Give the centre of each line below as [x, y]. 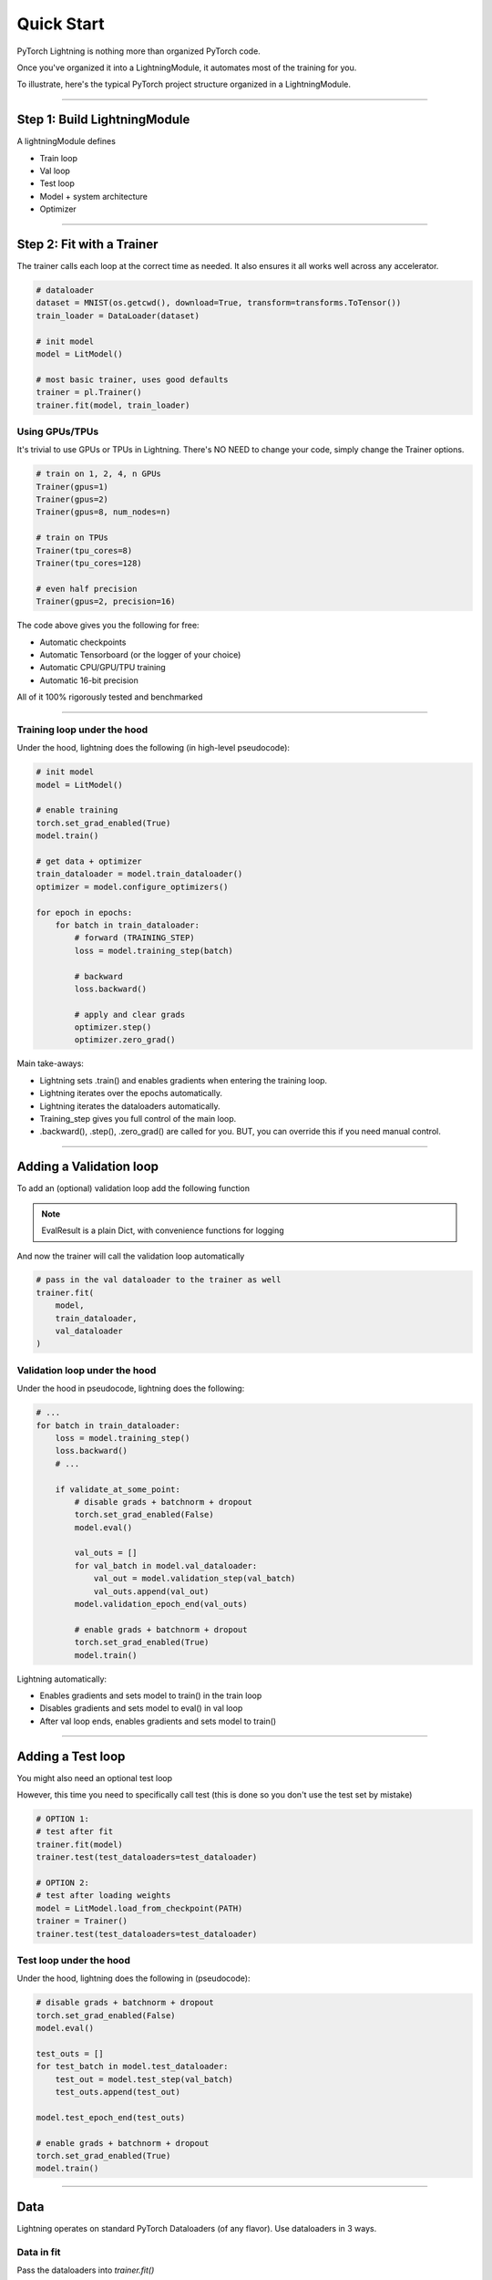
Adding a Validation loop [88, 1167]
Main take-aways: [50, 1063]
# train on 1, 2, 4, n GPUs [98, 474]
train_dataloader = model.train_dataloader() [139, 874]
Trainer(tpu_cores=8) [84, 550]
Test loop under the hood [74, 1960]
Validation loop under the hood [87, 1370]
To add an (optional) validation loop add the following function [133, 1188]
